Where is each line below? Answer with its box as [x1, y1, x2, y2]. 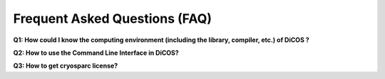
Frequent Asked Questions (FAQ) [13, 11, 212, 26]
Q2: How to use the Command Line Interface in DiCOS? [13, 48, 180, 57]
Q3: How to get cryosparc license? [13, 61, 118, 70]
